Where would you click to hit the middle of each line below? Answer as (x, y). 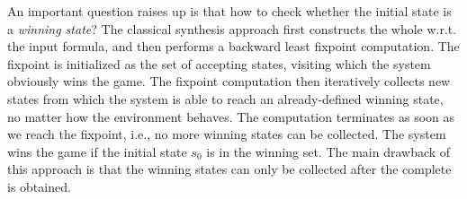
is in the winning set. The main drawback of (328, 151)
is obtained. (39, 186)
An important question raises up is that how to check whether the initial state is (229, 11)
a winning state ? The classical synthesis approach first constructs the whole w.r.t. (232, 28)
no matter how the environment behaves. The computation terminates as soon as (231, 116)
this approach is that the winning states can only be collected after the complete (229, 169)
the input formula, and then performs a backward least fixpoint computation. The (233, 46)
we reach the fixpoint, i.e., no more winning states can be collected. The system (227, 134)
